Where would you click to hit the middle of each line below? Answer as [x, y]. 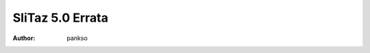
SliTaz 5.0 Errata [61, 18]
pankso [77, 38]
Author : [24, 38]
